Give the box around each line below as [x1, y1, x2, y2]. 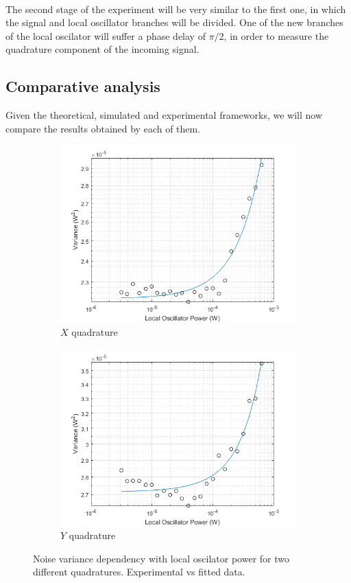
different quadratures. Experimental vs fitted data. [33, 564, 245, 579]
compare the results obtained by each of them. [5, 121, 201, 135]
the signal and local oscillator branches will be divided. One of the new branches [5, 15, 343, 30]
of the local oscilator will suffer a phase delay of [5, 28, 206, 43]
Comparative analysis [5, 76, 160, 97]
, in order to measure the [223, 28, 329, 43]
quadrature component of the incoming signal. [5, 42, 199, 56]
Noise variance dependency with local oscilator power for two [33, 551, 290, 565]
